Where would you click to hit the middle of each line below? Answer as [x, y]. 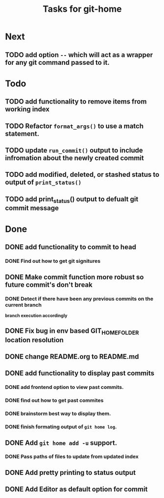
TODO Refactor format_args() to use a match [74, 126]
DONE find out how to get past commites [54, 400]
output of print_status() [43, 182]
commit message [32, 208]
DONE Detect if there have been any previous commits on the [79, 299]
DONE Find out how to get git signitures [53, 261]
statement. [22, 134]
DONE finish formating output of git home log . [61, 427]
